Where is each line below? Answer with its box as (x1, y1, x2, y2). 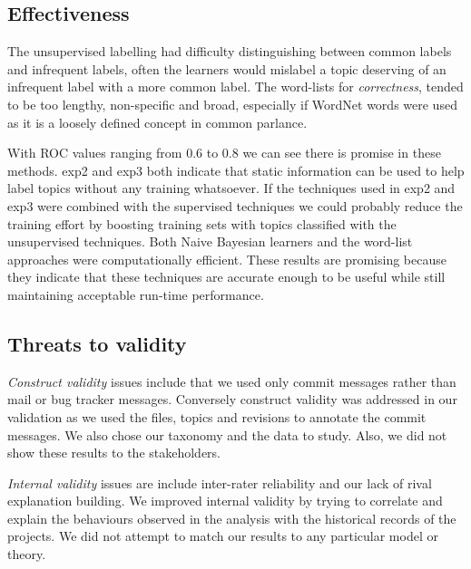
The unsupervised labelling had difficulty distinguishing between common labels (7, 42, 452, 61)
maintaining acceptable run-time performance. (7, 284, 264, 304)
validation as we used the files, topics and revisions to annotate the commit (7, 407, 427, 426)
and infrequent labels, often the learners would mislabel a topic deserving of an (7, 59, 446, 78)
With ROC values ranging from (7, 143, 182, 162)
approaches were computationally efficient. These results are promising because (7, 249, 446, 268)
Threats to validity (7, 329, 187, 357)
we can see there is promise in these (242, 143, 441, 162)
